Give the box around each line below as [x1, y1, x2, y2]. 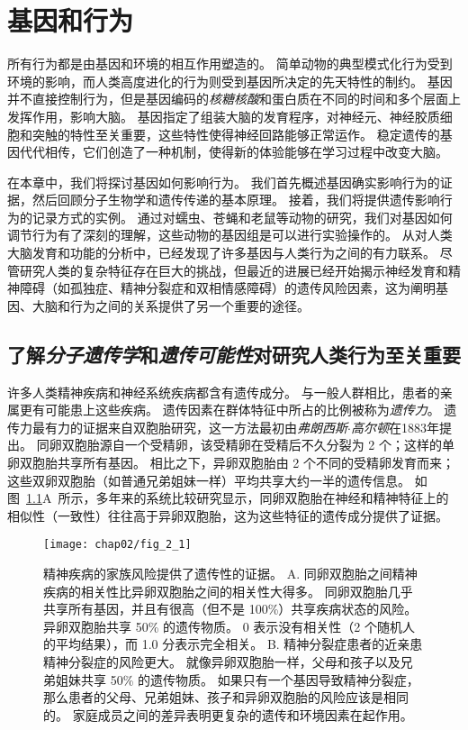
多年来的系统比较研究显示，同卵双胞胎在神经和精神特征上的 [95, 488, 449, 507]
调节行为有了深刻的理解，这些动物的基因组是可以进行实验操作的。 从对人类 [7, 225, 453, 244]
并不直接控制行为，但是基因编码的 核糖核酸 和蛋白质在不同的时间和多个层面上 [7, 89, 461, 108]
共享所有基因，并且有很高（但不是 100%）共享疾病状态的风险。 [43, 599, 418, 618]
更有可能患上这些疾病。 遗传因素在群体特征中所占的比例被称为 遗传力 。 [19, 400, 440, 419]
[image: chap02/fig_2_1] [43, 538, 192, 552]
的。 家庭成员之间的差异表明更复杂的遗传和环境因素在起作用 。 [43, 705, 413, 724]
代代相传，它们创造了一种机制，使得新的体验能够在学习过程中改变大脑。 [19, 142, 448, 161]
